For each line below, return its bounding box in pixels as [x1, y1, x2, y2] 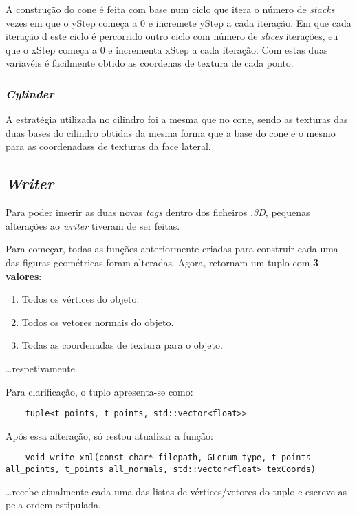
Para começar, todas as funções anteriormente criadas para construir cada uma [6, 241, 338, 256]
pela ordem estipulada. [6, 497, 101, 512]
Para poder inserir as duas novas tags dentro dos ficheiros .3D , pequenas [6, 205, 310, 219]
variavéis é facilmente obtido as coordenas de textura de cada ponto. [6, 56, 294, 70]
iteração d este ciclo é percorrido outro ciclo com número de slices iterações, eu [6, 29, 338, 43]
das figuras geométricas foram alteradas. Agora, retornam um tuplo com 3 [6, 255, 319, 269]
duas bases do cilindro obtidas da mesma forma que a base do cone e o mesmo [6, 125, 336, 140]
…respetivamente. [6, 361, 78, 375]
